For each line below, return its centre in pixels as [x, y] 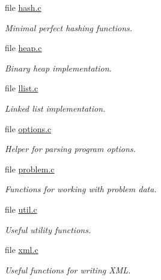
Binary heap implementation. [58, 68]
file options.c [28, 128]
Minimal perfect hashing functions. [69, 27]
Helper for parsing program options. [70, 149]
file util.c [21, 209]
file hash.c [23, 7]
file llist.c [22, 88]
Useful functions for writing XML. [68, 269]
